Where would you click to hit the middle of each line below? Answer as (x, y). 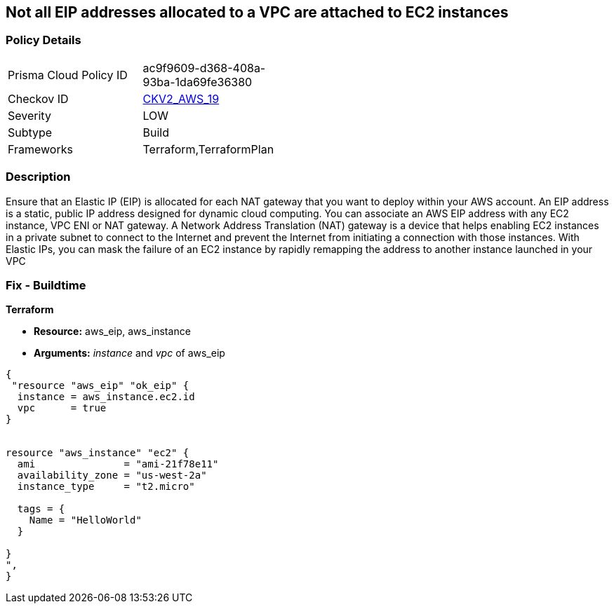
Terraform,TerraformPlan (208, 149)
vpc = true (62, 408)
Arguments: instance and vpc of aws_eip (129, 353)
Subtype (30, 132)
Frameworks (40, 149)
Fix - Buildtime (46, 285)
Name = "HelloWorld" (85, 520)
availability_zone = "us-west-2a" (112, 475)
